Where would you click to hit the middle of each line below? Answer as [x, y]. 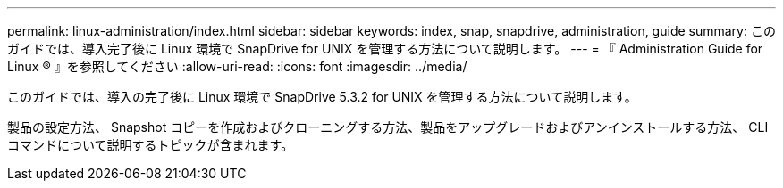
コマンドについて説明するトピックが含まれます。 [151, 145]
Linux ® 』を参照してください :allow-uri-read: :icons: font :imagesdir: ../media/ [237, 66]
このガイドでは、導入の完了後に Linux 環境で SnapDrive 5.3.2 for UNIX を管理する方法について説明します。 [322, 97]
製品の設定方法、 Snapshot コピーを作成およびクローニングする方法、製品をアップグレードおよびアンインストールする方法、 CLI [388, 127]
